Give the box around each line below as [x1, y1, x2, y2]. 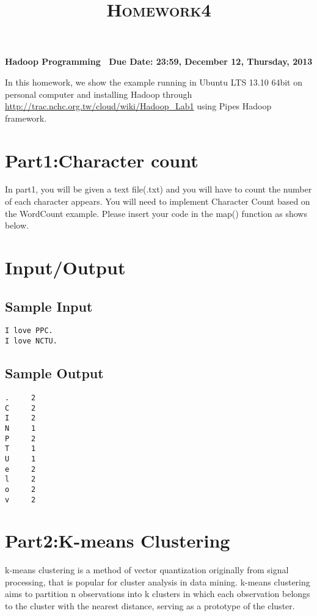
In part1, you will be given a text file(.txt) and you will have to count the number [5, 183, 312, 196]
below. [5, 219, 29, 232]
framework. [5, 111, 47, 124]
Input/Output [5, 255, 126, 280]
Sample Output [5, 364, 104, 383]
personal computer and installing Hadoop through [5, 87, 192, 100]
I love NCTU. [5, 337, 57, 346]
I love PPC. [5, 326, 53, 335]
